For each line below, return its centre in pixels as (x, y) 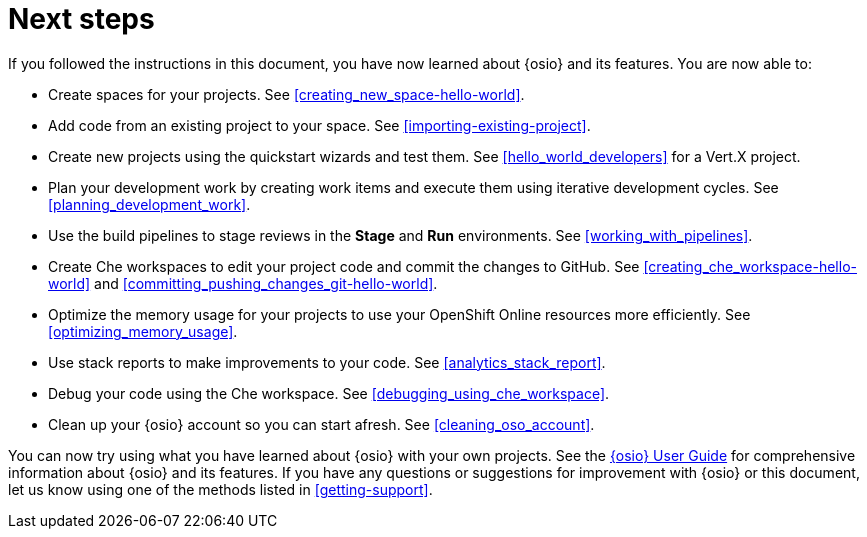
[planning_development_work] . (149, 204)
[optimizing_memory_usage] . (143, 331)
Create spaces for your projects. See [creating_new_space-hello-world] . (286, 94)
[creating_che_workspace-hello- (750, 266)
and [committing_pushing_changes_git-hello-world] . (266, 283)
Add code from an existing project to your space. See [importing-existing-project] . (319, 125)
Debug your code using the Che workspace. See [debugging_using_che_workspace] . (329, 393)
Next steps (81, 19)
